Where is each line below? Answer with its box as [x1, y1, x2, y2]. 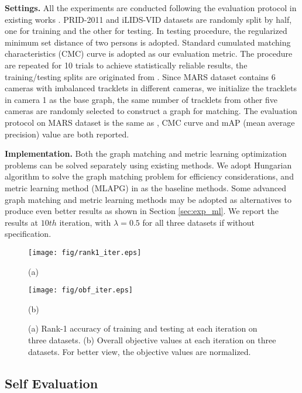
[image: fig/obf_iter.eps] [28, 286, 133, 295]
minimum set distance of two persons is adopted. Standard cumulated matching [5, 36, 291, 48]
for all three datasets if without [142, 216, 255, 228]
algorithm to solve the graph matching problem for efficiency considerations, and [5, 170, 294, 182]
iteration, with [59, 216, 111, 228]
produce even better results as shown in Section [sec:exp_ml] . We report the [5, 205, 279, 217]
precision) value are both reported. [5, 127, 129, 140]
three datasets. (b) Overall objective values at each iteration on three [28, 333, 276, 346]
